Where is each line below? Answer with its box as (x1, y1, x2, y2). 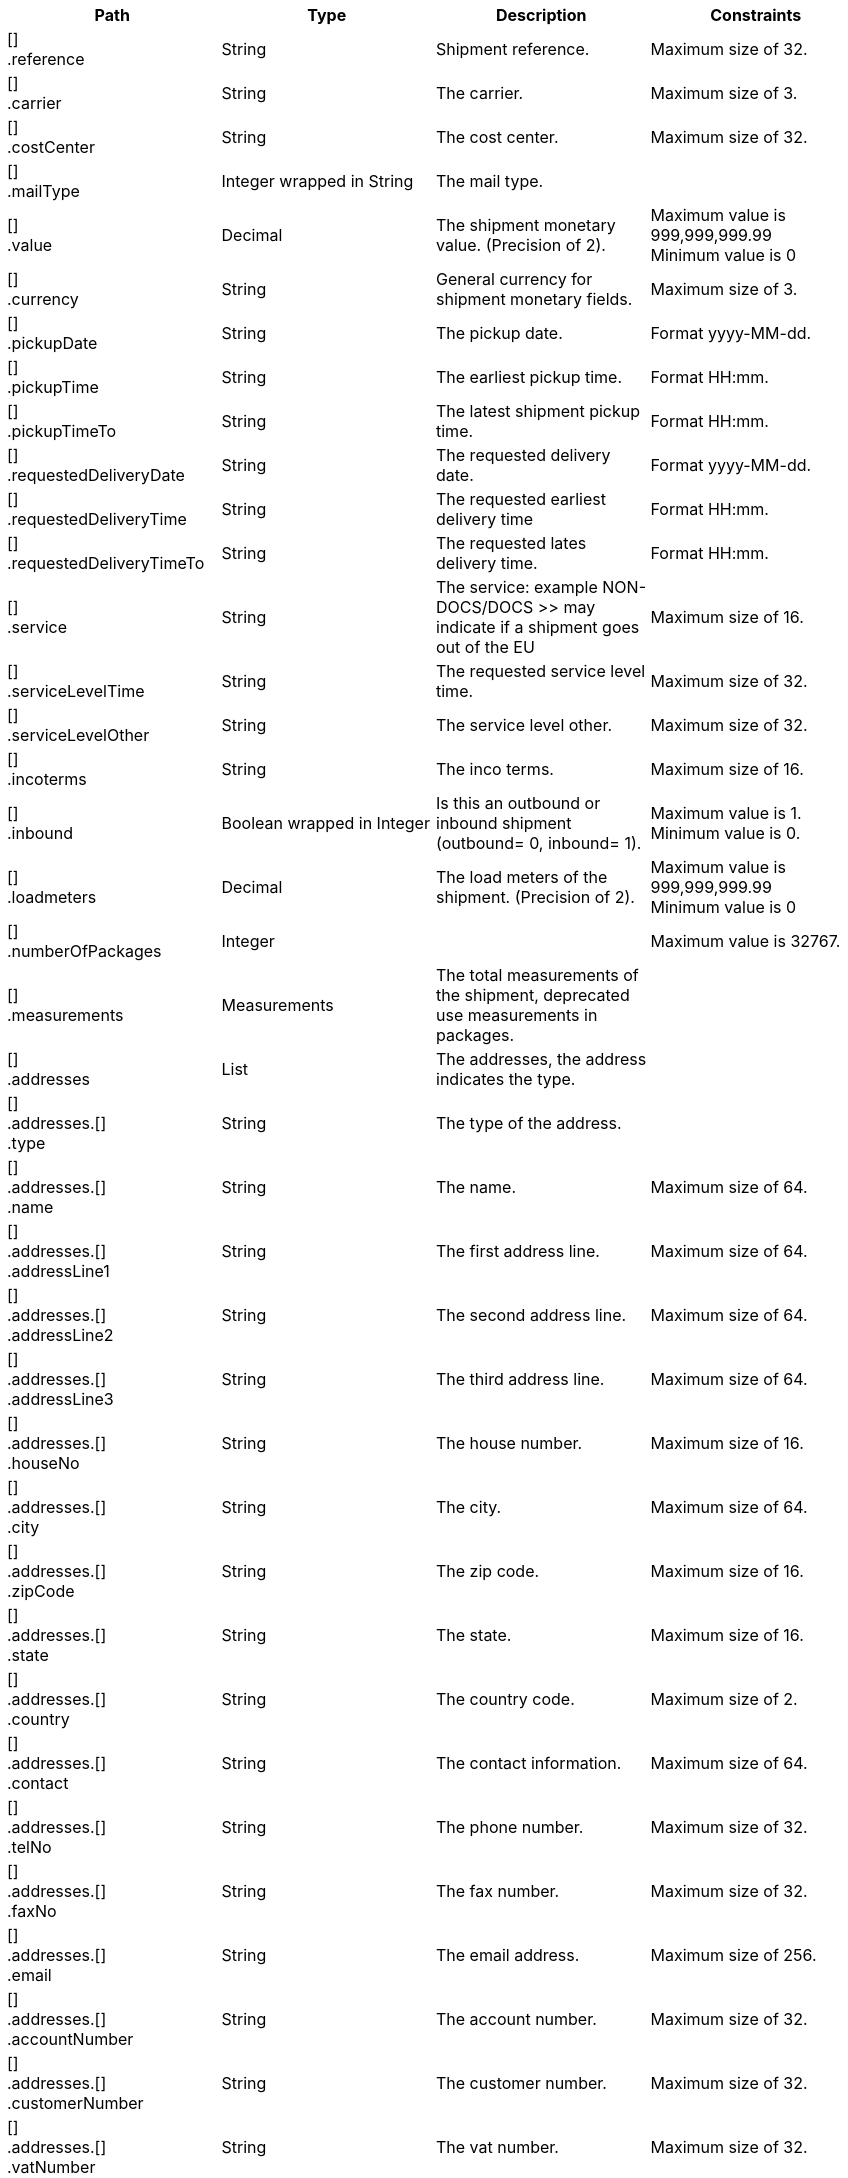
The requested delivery (436, 445, 611, 465)
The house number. (436, 1433, 583, 1453)
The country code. (436, 1689, 575, 1709)
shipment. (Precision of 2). (436, 887, 635, 907)
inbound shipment (436, 813, 572, 833)
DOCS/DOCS (436, 597, 534, 617)
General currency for (436, 269, 593, 289)
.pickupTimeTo (7, 421, 117, 441)
